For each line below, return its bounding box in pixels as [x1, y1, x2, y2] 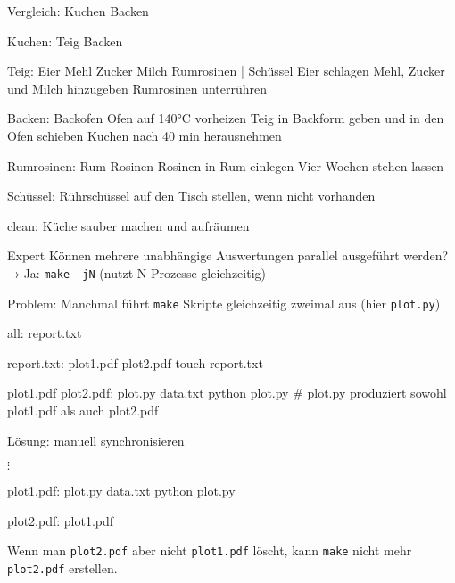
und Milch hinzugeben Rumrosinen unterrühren [7, 78, 267, 97]
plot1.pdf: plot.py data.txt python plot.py [7, 481, 236, 500]
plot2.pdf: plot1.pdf [7, 511, 114, 530]
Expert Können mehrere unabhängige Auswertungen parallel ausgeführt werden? [7, 246, 449, 265]
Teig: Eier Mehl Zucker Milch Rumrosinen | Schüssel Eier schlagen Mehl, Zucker [7, 62, 445, 80]
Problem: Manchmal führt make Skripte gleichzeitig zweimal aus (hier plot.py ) [7, 293, 441, 312]
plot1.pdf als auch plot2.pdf [7, 401, 159, 420]
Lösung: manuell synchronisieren [7, 431, 185, 449]
